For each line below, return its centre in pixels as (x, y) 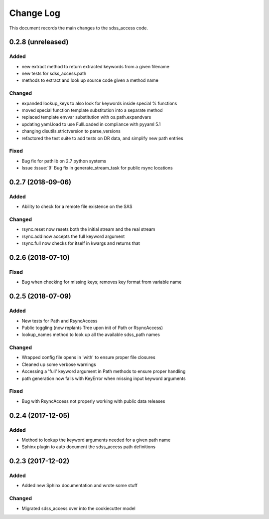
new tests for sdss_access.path (54, 74)
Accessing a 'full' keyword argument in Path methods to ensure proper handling (104, 371)
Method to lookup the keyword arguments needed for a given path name (96, 440)
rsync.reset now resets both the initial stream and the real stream (88, 229)
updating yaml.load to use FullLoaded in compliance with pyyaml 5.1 (91, 124)
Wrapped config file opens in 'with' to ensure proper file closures (88, 357)
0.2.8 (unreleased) (39, 42)
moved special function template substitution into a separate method (92, 110)
